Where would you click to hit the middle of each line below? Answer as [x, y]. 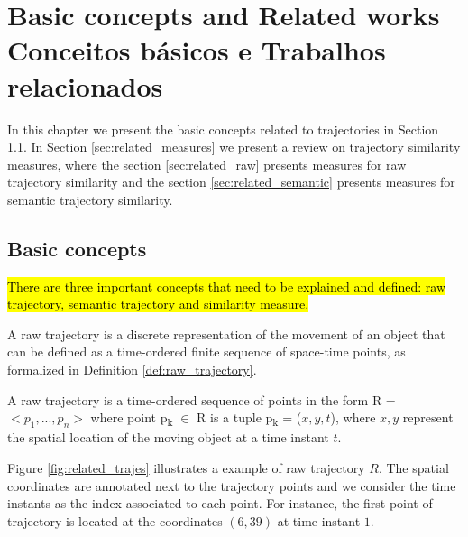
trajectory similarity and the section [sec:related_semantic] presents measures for [231, 182]
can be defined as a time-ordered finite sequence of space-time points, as [206, 352]
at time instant [319, 520]
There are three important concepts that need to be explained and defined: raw [226, 286]
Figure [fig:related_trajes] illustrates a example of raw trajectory [186, 467]
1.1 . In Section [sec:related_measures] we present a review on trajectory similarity [234, 147]
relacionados [85, 85]
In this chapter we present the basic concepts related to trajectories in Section [223, 129]
